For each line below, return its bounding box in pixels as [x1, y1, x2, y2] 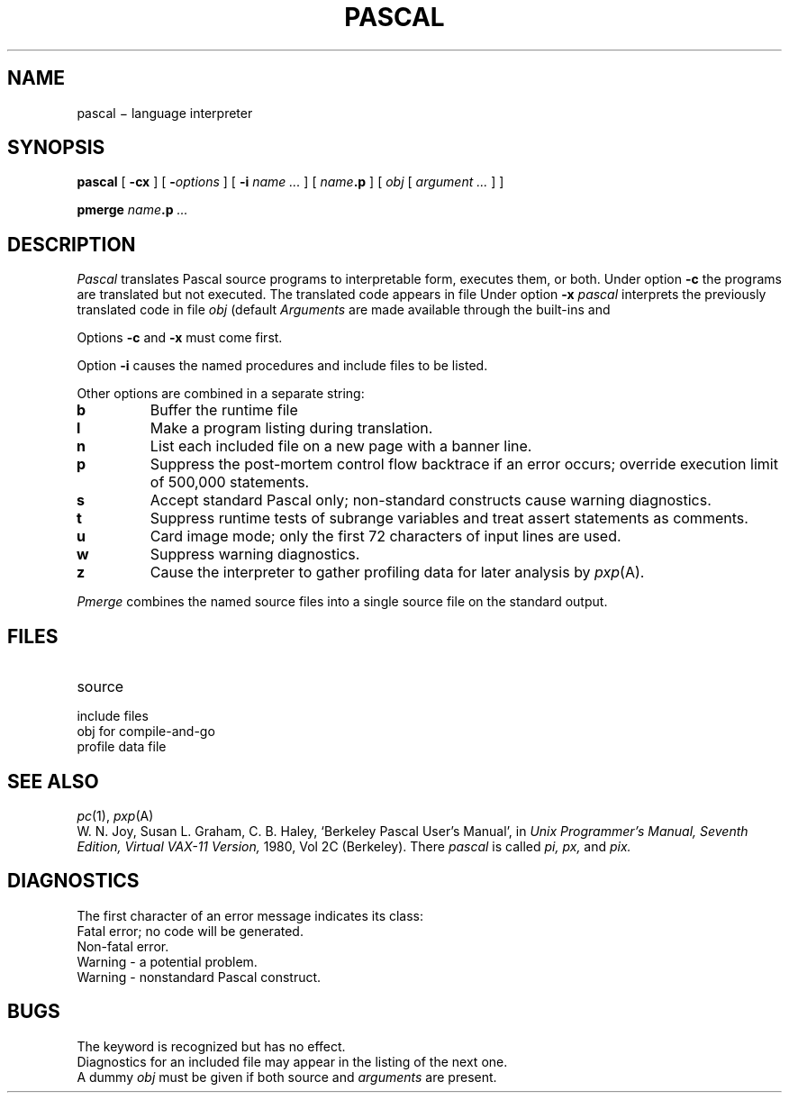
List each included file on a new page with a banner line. [150, 437, 532, 456]
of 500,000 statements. [150, 473, 310, 492]
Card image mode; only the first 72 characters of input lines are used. [150, 527, 621, 546]
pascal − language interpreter [77, 105, 253, 121]
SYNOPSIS [7, 136, 105, 159]
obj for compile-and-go [77, 723, 215, 740]
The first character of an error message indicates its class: [77, 907, 424, 923]
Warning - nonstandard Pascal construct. [77, 968, 322, 985]
